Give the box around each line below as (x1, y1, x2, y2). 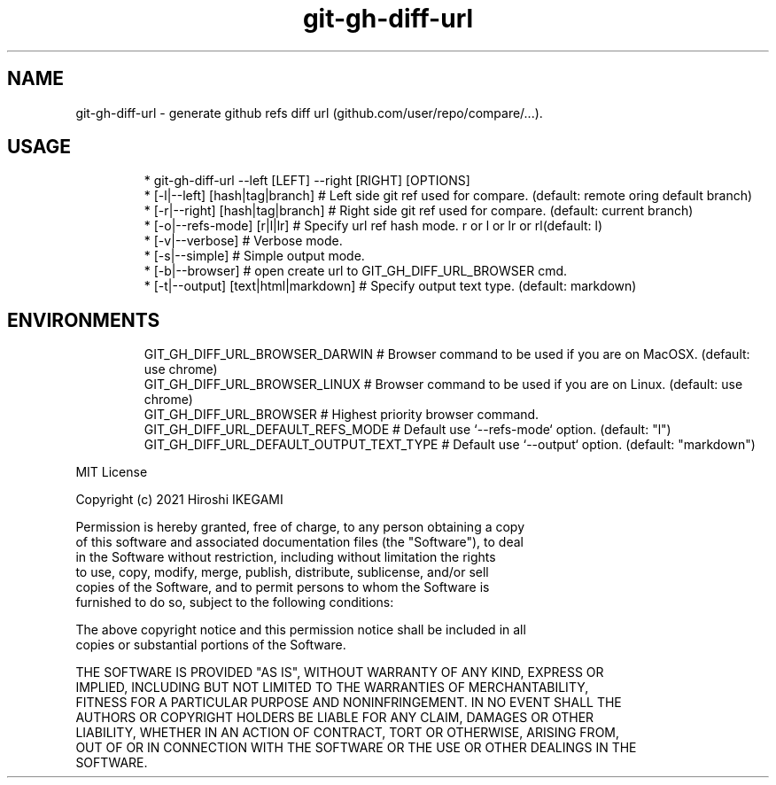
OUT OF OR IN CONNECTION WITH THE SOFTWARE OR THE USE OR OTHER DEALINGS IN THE (75, 740, 637, 756)
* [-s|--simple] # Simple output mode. (144, 248, 365, 264)
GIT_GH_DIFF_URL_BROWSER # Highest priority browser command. (144, 407, 539, 423)
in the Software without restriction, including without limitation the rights (75, 549, 496, 565)
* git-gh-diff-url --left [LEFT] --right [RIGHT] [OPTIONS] (144, 173, 470, 189)
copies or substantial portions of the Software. (75, 637, 346, 653)
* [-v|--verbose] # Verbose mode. (144, 233, 343, 249)
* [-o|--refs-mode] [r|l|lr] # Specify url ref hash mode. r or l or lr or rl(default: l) (144, 218, 603, 234)
